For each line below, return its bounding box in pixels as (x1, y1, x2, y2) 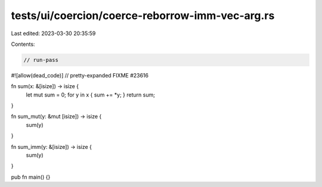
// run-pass (23, 57, 59, 63)
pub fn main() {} (11, 173, 51, 180)
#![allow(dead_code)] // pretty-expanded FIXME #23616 (11, 71, 149, 79)
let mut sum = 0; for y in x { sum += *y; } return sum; (26, 91, 155, 98)
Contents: (11, 40, 35, 48)
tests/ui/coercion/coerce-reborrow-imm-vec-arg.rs (11, 9, 275, 22)
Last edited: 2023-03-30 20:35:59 (11, 30, 96, 37)
